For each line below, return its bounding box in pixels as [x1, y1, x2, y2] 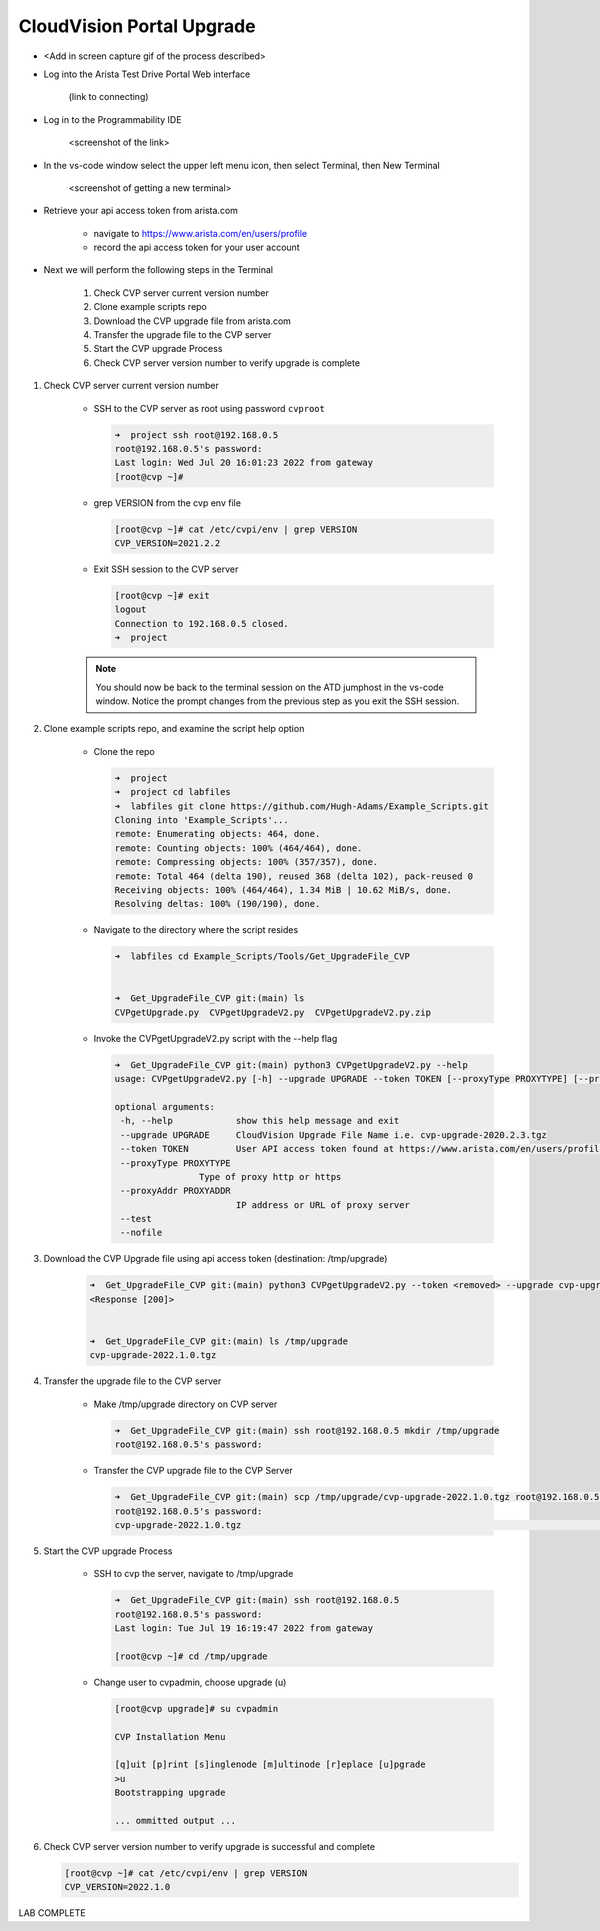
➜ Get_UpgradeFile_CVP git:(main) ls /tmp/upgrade [89, 1336, 349, 1347]
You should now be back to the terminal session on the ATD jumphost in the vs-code [95, 681, 444, 693]
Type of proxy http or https [198, 1171, 342, 1182]
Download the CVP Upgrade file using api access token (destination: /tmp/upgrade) [43, 1253, 388, 1265]
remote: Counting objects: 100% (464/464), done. [114, 842, 363, 854]
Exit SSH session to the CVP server [93, 563, 239, 575]
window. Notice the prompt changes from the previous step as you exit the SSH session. [95, 695, 460, 707]
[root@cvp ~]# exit [114, 590, 210, 602]
